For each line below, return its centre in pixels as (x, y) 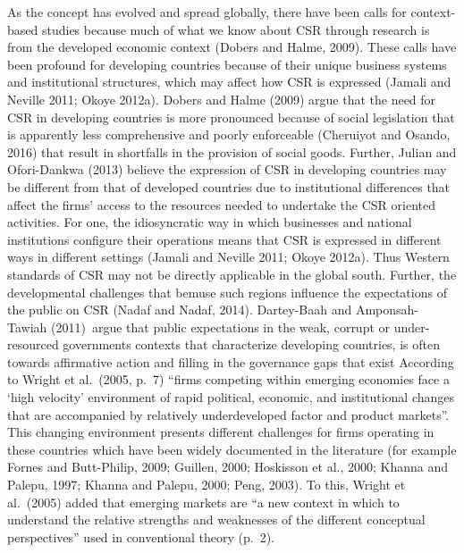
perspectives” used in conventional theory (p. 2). (141, 536)
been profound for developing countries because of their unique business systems (227, 64)
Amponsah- (387, 310)
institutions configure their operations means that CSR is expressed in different (224, 239)
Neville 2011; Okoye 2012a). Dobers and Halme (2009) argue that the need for (222, 99)
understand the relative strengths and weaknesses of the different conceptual (216, 519)
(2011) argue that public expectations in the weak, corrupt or (220, 327)
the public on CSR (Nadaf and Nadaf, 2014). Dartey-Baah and (180, 310)
